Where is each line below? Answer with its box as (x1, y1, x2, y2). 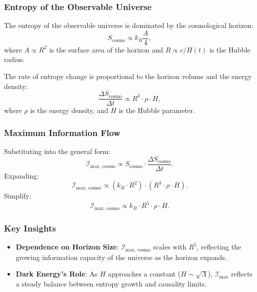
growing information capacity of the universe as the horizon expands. (15, 251, 227, 262)
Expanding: (4, 170, 39, 180)
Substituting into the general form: (4, 146, 111, 156)
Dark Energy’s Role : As (15, 268, 98, 279)
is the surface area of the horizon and (49, 44, 163, 54)
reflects (231, 268, 253, 279)
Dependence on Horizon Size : (15, 241, 119, 252)
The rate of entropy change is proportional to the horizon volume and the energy (4, 71, 252, 81)
